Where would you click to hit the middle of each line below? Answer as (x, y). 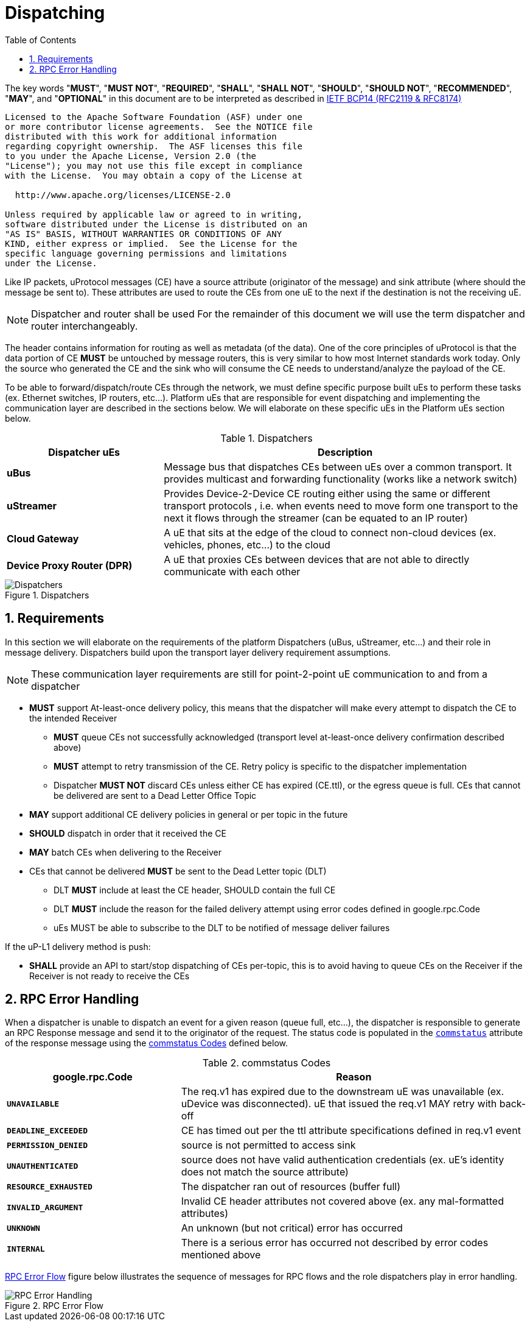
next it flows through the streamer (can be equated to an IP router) (316, 518)
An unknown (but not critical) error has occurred (292, 1228)
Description (345, 452)
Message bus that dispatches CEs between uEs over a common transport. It (338, 466)
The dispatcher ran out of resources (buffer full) (291, 1187)
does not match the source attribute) (265, 1172)
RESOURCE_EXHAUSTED (50, 1186)
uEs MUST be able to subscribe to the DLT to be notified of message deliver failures (222, 927)
